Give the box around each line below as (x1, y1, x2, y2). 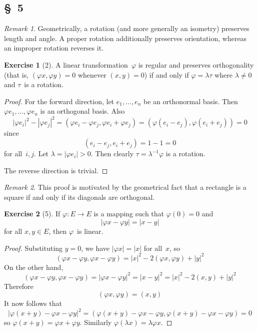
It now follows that (4, 298, 62, 308)
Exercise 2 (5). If (4, 208, 60, 219)
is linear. (77, 226, 103, 236)
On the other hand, (4, 261, 63, 272)
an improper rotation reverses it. (4, 43, 104, 53)
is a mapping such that (93, 208, 164, 219)
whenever (77, 69, 106, 80)
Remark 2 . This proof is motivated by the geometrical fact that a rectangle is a (4, 182, 246, 192)
